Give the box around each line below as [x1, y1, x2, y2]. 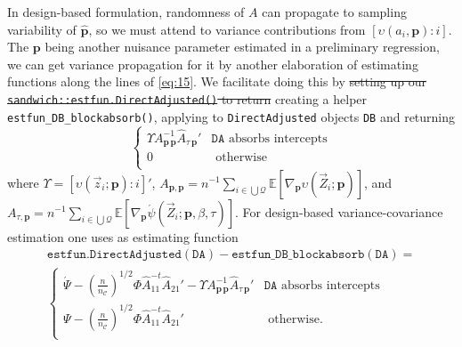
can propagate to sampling [262, 3, 407, 20]
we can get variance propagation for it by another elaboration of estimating [7, 54, 418, 73]
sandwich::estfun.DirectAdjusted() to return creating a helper [7, 89, 368, 108]
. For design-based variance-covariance [235, 202, 443, 221]
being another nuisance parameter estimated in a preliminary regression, [45, 37, 440, 56]
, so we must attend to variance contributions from [88, 20, 366, 38]
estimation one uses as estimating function [7, 227, 239, 246]
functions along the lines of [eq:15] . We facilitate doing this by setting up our [7, 72, 426, 91]
